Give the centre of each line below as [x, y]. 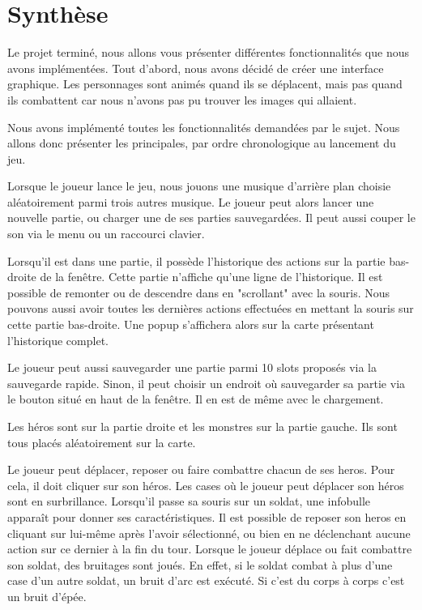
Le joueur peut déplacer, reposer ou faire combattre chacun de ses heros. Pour [201, 469]
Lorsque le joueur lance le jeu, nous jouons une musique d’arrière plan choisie [199, 186]
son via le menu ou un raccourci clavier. [106, 234]
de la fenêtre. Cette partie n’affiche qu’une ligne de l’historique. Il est [211, 277]
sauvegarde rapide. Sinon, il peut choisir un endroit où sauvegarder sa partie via [207, 383]
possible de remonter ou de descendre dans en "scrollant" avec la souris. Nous [199, 292]
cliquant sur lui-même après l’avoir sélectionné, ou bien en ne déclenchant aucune [209, 533]
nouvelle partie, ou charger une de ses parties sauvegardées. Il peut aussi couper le [211, 218]
